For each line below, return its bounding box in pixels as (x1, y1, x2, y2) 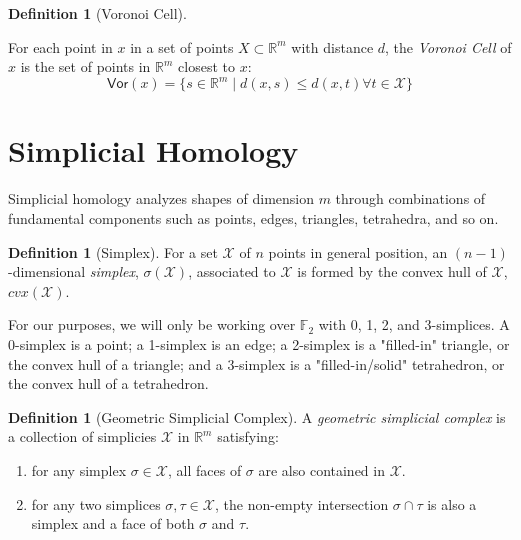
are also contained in (258, 459, 385, 480)
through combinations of (335, 188, 486, 209)
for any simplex (31, 459, 127, 480)
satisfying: (217, 426, 279, 447)
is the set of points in (20, 56, 151, 77)
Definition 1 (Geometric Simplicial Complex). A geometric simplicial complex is (8, 406, 506, 427)
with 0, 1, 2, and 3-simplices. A (318, 314, 510, 335)
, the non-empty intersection (215, 493, 389, 514)
